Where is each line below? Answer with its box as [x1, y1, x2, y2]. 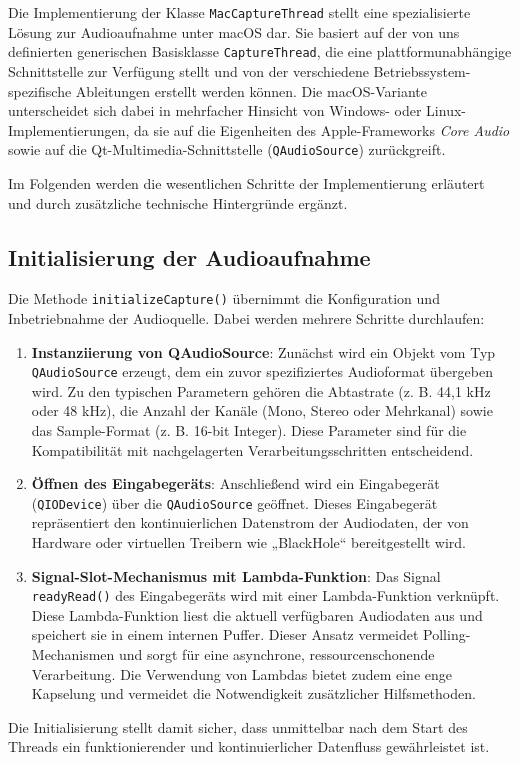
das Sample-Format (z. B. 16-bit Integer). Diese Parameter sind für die [31, 420, 467, 441]
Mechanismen [31, 644, 115, 665]
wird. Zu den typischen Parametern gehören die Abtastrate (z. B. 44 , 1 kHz [31, 380, 491, 401]
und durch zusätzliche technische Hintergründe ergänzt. [8, 192, 348, 213]
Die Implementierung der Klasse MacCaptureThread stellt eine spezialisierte [8, 2, 471, 22]
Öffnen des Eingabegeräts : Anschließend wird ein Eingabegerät [31, 473, 440, 494]
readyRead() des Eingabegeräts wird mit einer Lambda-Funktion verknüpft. [31, 585, 500, 606]
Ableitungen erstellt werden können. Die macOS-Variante [75, 80, 427, 101]
